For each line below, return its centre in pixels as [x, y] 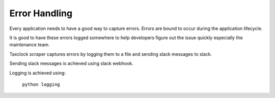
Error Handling [41, 13]
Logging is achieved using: [38, 73]
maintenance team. [30, 45]
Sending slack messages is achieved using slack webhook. [71, 63]
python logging [41, 84]
